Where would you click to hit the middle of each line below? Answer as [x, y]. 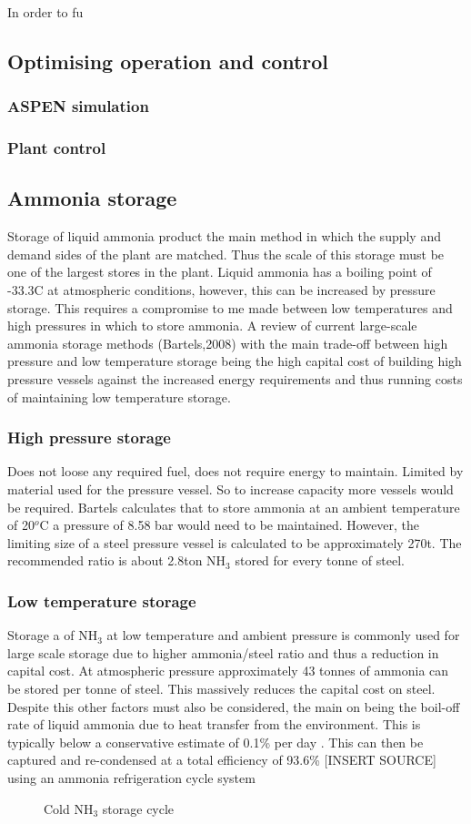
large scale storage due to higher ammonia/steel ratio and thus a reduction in [223, 652]
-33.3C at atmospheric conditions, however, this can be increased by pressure [221, 290]
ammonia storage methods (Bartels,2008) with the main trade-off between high [228, 343]
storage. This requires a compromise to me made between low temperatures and [230, 307]
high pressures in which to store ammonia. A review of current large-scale [212, 326]
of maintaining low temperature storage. [119, 397]
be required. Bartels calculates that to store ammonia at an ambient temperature [234, 507]
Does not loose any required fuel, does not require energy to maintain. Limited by [235, 471]
